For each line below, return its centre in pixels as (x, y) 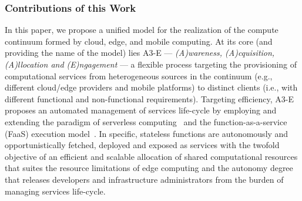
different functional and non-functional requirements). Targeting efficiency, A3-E (150, 98)
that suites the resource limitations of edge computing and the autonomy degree (149, 168)
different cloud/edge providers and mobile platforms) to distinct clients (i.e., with (151, 87)
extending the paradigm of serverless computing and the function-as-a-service (146, 121)
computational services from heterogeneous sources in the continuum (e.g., (139, 76)
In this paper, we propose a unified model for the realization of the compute (142, 30)
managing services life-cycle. (55, 191)
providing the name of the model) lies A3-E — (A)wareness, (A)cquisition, (140, 53)
